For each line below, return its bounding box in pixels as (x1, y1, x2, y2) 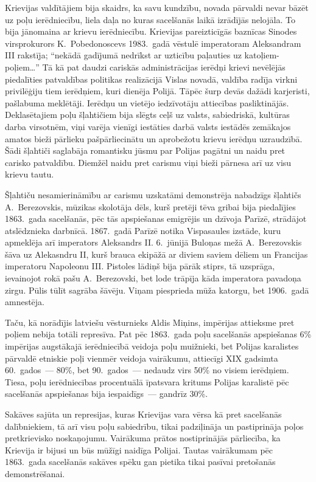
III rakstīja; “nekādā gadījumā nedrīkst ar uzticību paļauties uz (5, 49, 242, 61)
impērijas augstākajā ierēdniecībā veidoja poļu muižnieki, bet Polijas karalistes (5, 340, 299, 353)
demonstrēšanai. (5, 467, 65, 480)
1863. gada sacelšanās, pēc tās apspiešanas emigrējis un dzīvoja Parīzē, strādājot (5, 212, 307, 225)
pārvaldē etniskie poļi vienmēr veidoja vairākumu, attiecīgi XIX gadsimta (5, 351, 278, 364)
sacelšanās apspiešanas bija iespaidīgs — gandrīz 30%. (5, 387, 208, 400)
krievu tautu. (5, 168, 54, 181)
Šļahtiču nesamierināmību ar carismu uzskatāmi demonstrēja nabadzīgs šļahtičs (5, 188, 301, 201)
